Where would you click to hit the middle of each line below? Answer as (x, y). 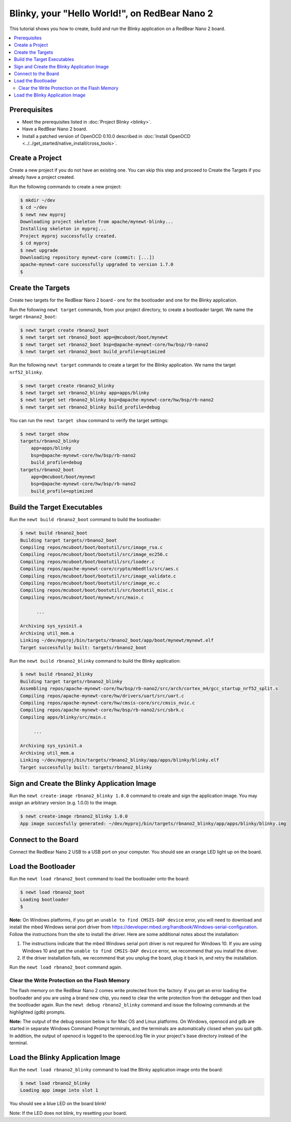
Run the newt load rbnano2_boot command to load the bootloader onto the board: (99, 879)
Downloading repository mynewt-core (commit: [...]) (87, 257)
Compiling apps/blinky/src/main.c (63, 717)
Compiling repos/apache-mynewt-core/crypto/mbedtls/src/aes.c (99, 569)
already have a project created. (42, 177)
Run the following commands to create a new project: (65, 186)
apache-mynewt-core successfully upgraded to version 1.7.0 (97, 265)
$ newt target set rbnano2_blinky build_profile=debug (90, 407)
